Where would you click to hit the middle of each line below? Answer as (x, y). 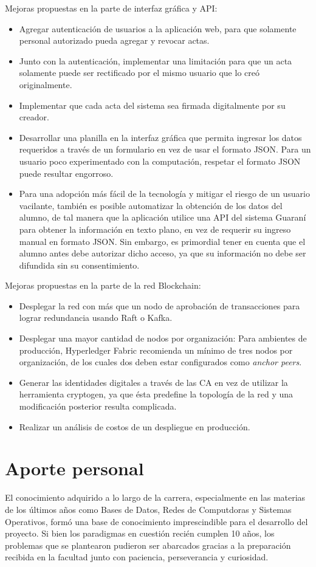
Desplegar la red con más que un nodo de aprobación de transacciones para (160, 305)
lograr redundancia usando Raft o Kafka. (96, 318)
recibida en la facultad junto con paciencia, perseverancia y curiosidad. (137, 557)
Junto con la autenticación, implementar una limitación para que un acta (156, 60)
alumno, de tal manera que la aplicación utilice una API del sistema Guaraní (163, 217)
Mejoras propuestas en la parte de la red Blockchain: (103, 285)
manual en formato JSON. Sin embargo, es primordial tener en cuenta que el (162, 241)
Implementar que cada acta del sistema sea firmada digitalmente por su (152, 105)
